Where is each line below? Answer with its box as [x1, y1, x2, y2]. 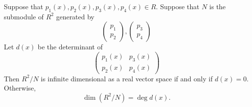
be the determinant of [37, 42, 103, 52]
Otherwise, [4, 83, 36, 93]
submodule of [4, 11, 44, 21]
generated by [56, 11, 95, 21]
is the [209, 1, 226, 11]
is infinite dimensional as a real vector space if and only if [40, 73, 213, 83]
